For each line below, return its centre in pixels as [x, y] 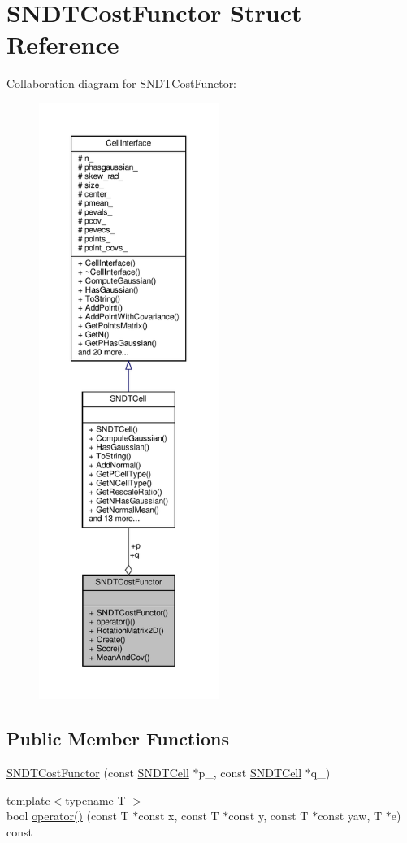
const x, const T [179, 816]
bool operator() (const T [68, 816]
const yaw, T [350, 816]
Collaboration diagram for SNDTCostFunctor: [122, 83]
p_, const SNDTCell [250, 773]
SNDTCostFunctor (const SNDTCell [98, 773]
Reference [63, 44]
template [28, 800]
